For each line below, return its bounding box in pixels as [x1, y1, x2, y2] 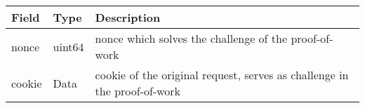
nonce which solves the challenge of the [95, 30, 288, 46]
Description [95, 9, 161, 25]
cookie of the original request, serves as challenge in [95, 67, 349, 83]
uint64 [53, 38, 84, 55]
